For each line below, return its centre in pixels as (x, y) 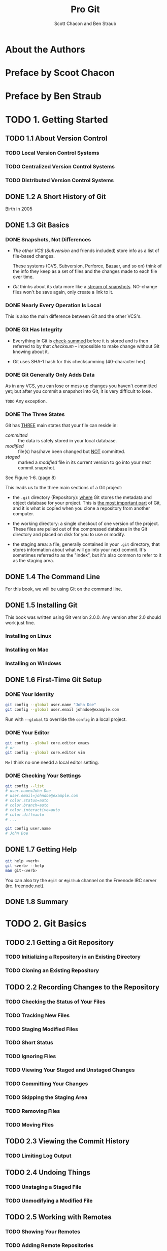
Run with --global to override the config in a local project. (66, 719)
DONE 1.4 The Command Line (53, 577)
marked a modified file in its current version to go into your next (85, 462)
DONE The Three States (35, 414)
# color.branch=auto (27, 805)
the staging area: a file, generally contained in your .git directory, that (86, 544)
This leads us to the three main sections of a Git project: (64, 488)
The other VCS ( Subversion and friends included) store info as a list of (86, 251)
